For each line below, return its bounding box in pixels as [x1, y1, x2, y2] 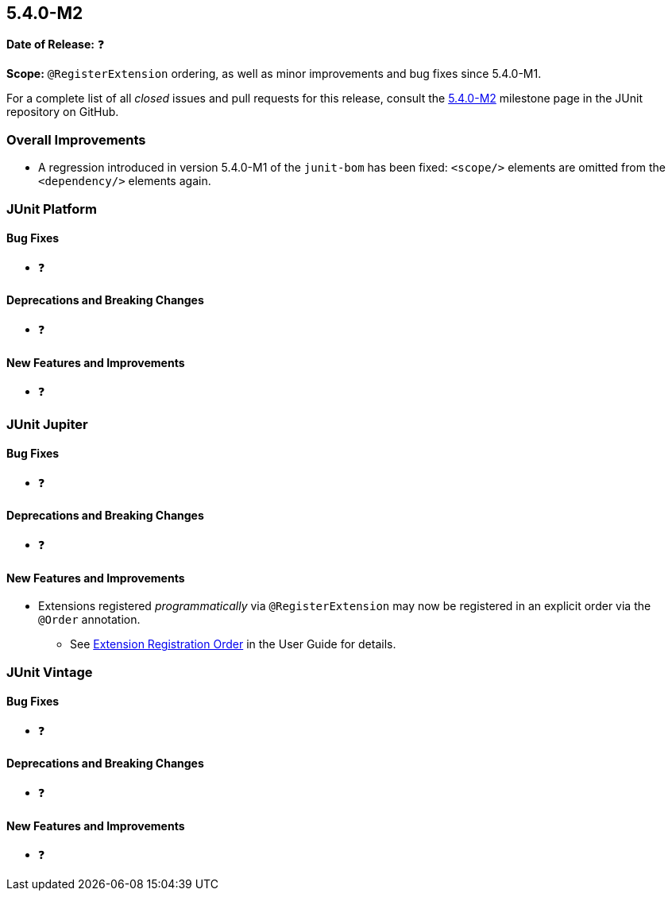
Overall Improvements [6, 131, 146, 148]
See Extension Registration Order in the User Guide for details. [70, 637, 396, 651]
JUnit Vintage [6, 663, 93, 680]
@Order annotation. [38, 613, 141, 627]
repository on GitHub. [6, 105, 119, 119]
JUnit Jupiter [6, 416, 88, 432]
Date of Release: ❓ [6, 37, 105, 52]
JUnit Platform [6, 200, 97, 217]
